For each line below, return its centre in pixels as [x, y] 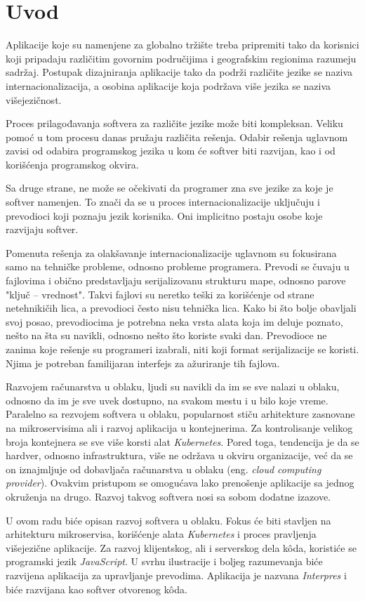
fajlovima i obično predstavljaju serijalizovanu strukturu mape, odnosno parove [176, 280]
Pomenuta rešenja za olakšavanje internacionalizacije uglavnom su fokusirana [171, 252]
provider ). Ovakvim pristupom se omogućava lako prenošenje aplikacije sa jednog [180, 483]
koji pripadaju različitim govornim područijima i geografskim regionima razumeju [181, 58]
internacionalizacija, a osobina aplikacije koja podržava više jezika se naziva [168, 85]
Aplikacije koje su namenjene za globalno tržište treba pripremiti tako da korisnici [182, 45]
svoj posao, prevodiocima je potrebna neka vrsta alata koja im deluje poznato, [174, 321]
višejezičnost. [34, 99]
